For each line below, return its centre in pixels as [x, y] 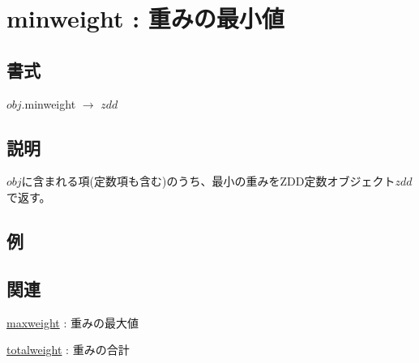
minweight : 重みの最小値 [145, 18]
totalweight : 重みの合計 [68, 350]
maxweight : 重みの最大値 [73, 322]
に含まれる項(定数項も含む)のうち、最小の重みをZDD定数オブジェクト [208, 181]
